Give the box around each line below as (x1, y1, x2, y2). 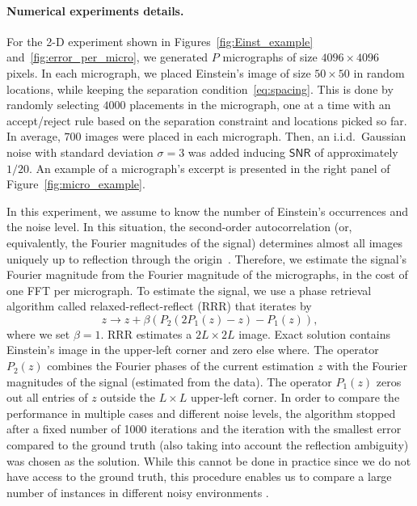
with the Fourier (326, 357, 408, 374)
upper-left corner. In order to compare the (191, 389, 400, 406)
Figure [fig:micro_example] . (6, 175, 145, 192)
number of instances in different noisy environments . (6, 483, 269, 500)
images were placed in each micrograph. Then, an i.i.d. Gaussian (85, 128, 406, 145)
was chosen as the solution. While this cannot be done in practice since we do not (6, 452, 411, 469)
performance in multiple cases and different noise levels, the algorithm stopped (6, 404, 396, 421)
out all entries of (6, 389, 88, 406)
